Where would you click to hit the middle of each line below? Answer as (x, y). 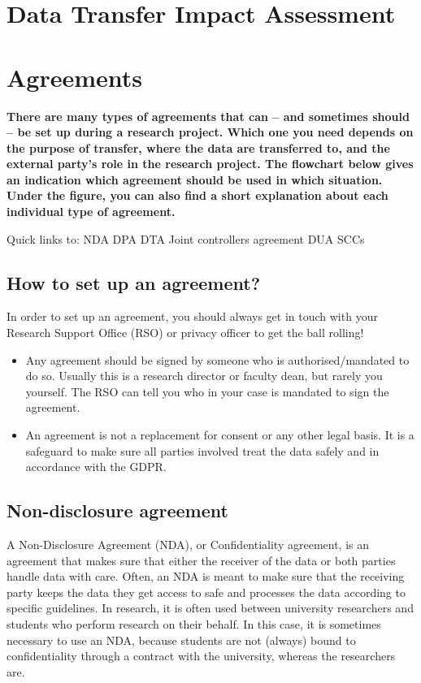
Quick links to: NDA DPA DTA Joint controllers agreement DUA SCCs (186, 238)
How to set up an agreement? (134, 282)
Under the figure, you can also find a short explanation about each (197, 195)
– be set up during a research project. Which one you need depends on (210, 132)
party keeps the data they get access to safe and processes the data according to (206, 592)
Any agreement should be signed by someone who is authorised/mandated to (217, 359)
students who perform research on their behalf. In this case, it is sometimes (194, 623)
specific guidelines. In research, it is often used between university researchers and (210, 608)
